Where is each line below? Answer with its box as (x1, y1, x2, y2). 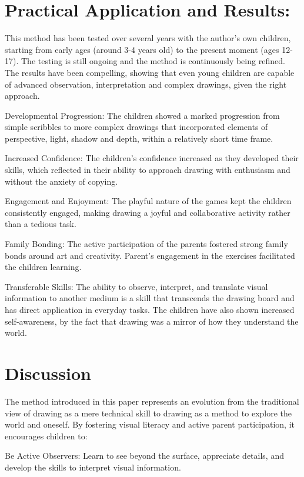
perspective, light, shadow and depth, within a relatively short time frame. (5, 132, 273, 144)
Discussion (5, 361, 91, 385)
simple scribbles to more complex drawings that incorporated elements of (5, 121, 268, 133)
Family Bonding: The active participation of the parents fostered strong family (5, 238, 288, 250)
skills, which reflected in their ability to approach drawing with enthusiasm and (5, 164, 290, 176)
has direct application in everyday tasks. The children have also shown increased (5, 303, 295, 315)
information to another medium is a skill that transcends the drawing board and (5, 292, 295, 304)
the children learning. (5, 261, 82, 273)
